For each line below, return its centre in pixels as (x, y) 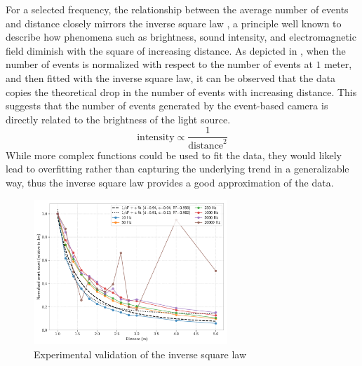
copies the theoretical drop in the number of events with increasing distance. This (181, 91)
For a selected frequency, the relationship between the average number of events (177, 9)
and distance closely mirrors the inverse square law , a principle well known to (174, 23)
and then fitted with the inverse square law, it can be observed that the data (171, 77)
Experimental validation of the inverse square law (140, 354)
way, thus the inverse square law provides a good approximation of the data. (170, 182)
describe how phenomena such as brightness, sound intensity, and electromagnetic (181, 37)
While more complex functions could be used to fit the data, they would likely (174, 155)
